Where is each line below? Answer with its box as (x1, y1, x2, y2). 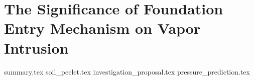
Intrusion (4, 37, 69, 58)
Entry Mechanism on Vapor (4, 18, 201, 38)
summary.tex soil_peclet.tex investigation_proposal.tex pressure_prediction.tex (4, 66, 250, 77)
